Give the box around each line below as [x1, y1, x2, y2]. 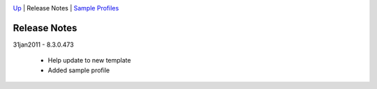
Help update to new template [47, 56, 131, 65]
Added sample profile [47, 66, 110, 74]
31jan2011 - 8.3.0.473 [13, 40, 74, 49]
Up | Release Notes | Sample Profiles [13, 4, 119, 12]
